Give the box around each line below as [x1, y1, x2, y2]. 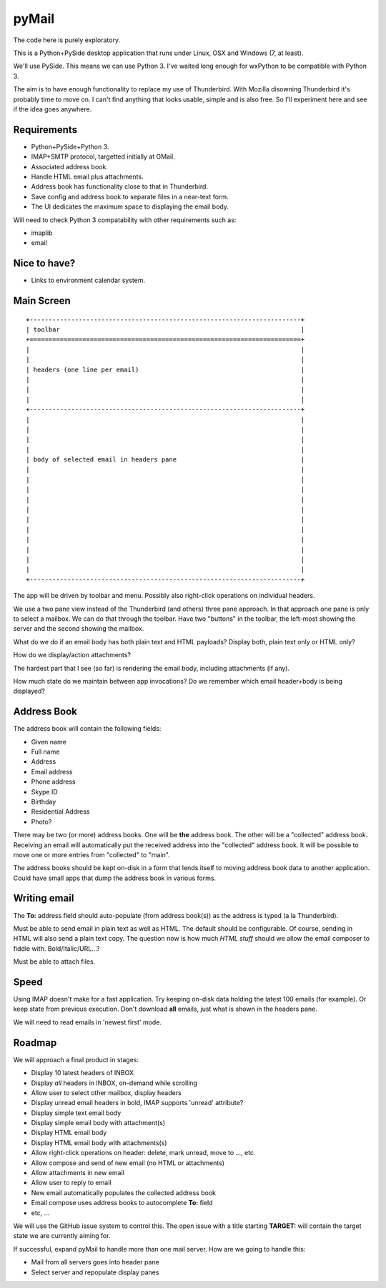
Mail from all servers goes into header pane [31, 1258, 160, 1267]
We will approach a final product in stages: [13, 1055, 139, 1064]
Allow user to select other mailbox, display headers [31, 1088, 182, 1097]
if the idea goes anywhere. [13, 104, 92, 114]
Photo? [31, 817, 52, 826]
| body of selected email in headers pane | [26, 456, 305, 464]
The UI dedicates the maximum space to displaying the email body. [31, 202, 229, 211]
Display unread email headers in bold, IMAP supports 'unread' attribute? [31, 1099, 244, 1107]
